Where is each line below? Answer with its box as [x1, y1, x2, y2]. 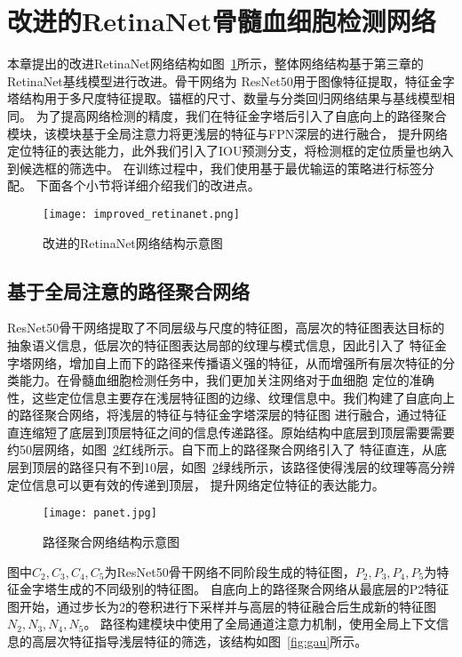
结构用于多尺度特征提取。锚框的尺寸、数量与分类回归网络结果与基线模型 [19, 89, 442, 108]
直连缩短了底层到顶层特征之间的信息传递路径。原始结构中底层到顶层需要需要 [7, 422, 455, 441]
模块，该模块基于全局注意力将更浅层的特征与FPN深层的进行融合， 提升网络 [7, 124, 448, 142]
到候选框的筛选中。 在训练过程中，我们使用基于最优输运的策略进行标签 [7, 158, 422, 177]
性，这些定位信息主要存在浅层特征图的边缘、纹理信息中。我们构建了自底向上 [7, 388, 455, 406]
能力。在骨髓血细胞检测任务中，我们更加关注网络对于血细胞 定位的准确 [19, 371, 434, 389]
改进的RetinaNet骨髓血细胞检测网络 [7, 3, 436, 39]
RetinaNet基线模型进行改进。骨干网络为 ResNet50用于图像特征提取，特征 [7, 71, 430, 90]
